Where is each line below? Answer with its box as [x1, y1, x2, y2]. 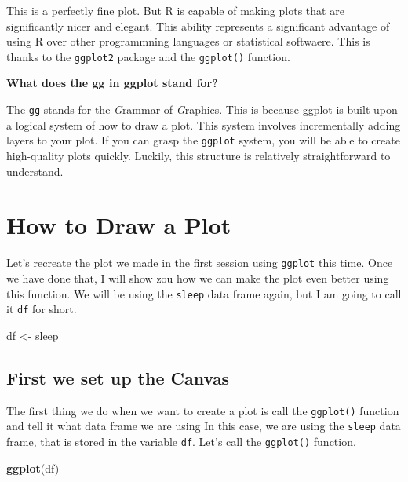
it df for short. [6, 301, 77, 317]
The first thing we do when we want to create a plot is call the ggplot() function [6, 402, 399, 418]
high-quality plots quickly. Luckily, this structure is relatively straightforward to [6, 147, 391, 163]
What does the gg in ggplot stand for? [6, 75, 218, 91]
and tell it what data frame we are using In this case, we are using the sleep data [6, 418, 401, 434]
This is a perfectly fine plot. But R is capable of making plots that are [6, 2, 344, 18]
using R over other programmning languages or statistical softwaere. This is [6, 33, 370, 49]
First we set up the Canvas [6, 365, 230, 389]
